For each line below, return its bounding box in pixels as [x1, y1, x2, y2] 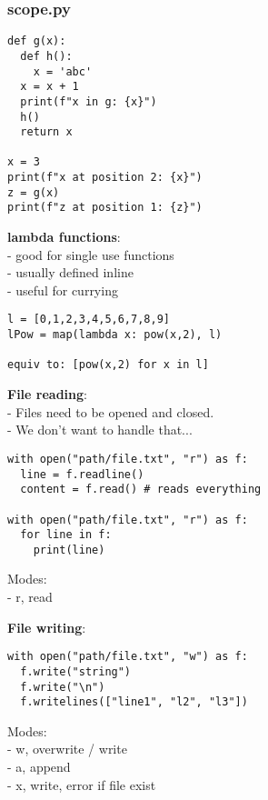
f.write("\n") [20, 680, 105, 694]
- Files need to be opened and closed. [7, 402, 214, 421]
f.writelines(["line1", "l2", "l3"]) [20, 695, 248, 709]
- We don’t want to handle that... [7, 420, 193, 439]
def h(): [20, 49, 73, 63]
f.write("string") [20, 665, 132, 678]
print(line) [33, 543, 105, 556]
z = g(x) [7, 185, 60, 199]
